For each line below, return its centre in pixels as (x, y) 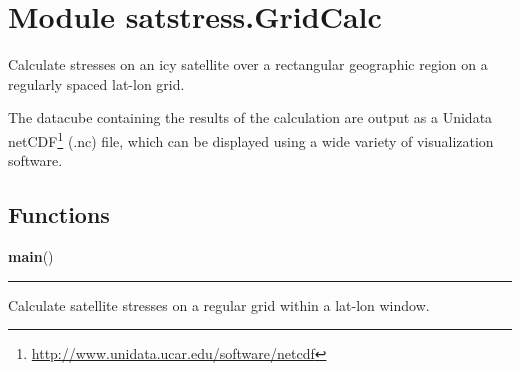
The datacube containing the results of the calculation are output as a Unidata (250, 117)
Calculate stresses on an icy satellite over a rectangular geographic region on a (248, 64)
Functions (59, 214)
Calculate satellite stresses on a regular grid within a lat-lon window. (219, 304)
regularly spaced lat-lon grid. (96, 83)
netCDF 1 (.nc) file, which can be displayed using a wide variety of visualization (251, 139)
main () (31, 255)
